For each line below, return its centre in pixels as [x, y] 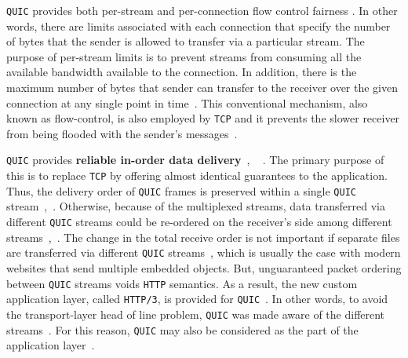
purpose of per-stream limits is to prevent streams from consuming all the [184, 56]
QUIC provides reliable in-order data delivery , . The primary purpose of [195, 160]
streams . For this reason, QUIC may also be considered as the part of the [182, 329]
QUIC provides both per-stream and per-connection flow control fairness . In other [202, 10]
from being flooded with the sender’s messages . [122, 133]
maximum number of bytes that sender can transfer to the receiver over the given [202, 88]
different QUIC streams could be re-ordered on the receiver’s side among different [199, 222]
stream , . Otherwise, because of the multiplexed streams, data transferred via [196, 206]
